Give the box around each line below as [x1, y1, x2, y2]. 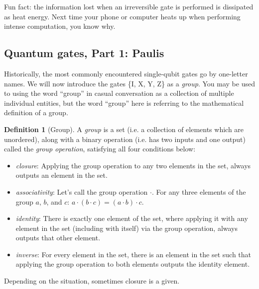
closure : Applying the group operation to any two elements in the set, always [15, 160, 251, 170]
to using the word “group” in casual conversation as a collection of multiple [4, 88, 234, 98]
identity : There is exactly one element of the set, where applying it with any [15, 213, 248, 223]
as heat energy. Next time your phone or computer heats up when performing [4, 11, 241, 21]
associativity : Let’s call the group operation [15, 186, 148, 197]
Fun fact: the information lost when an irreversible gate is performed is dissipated [4, 1, 254, 11]
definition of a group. [4, 107, 68, 118]
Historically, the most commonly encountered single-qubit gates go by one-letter [4, 68, 248, 78]
